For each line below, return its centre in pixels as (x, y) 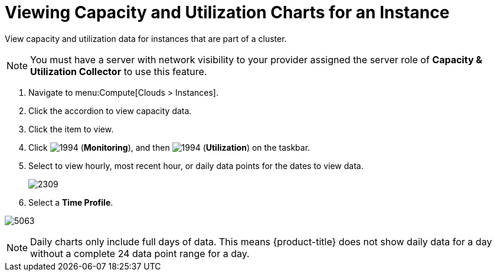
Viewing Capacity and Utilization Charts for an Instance (227, 12)
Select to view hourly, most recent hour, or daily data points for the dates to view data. (196, 165)
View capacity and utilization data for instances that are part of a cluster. (146, 38)
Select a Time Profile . (71, 202)
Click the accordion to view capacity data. (110, 111)
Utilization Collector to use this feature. (119, 71)
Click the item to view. (71, 129)
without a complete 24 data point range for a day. (140, 253)
